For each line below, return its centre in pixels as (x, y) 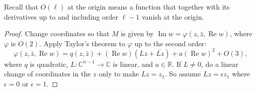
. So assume (183, 74)
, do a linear (220, 64)
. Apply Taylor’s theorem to (82, 43)
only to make (119, 74)
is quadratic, (49, 64)
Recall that (21, 7)
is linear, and (133, 64)
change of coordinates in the (48, 74)
